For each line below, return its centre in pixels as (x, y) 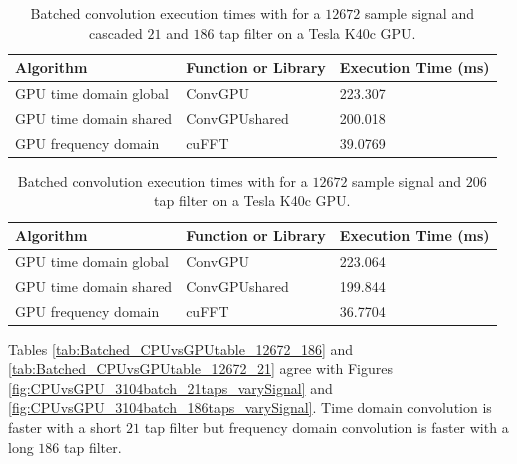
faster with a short (65, 427)
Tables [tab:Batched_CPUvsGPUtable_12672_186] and (181, 348)
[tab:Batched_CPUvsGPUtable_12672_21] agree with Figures (200, 368)
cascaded (116, 32)
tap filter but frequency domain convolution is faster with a (326, 427)
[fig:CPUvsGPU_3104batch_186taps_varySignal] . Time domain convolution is (250, 407)
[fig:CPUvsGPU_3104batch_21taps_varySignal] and (170, 387)
